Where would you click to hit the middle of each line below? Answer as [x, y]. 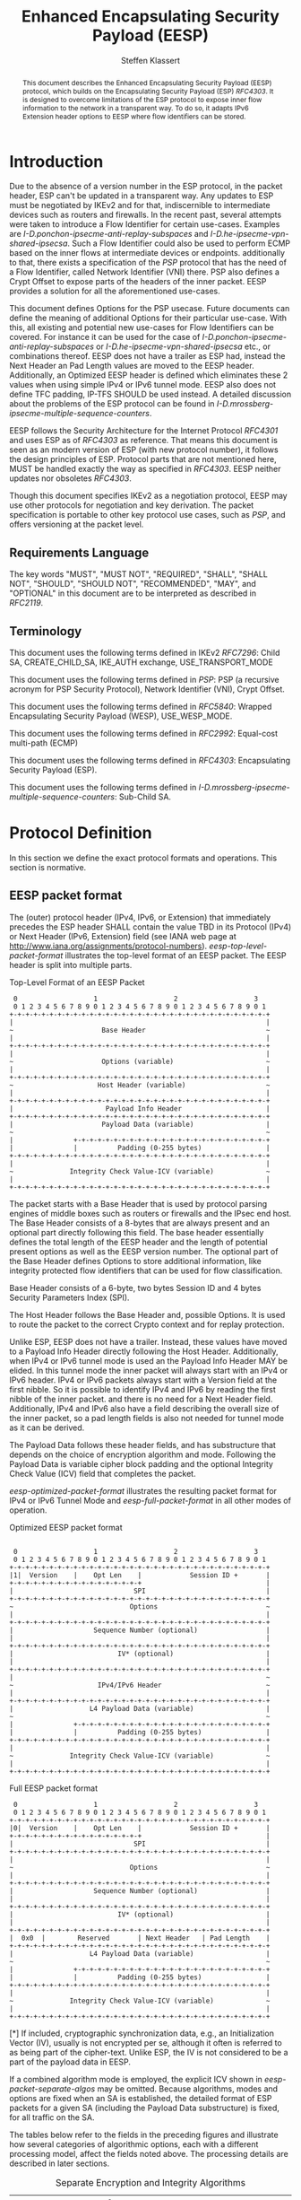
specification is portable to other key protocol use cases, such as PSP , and [147, 515]
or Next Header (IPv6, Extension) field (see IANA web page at [123, 936]
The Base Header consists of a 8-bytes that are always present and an [140, 1223]
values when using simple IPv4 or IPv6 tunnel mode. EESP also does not [142, 385]
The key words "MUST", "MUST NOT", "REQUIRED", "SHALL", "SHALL [139, 574]
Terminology [46, 631]
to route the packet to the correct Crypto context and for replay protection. [147, 1324]
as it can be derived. [47, 1427]
